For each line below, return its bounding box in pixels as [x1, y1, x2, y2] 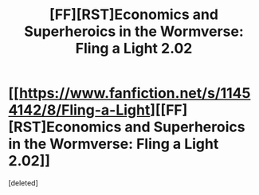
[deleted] [8, 177, 38, 188]
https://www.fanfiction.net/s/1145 [18, 84, 251, 103]
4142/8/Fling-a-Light [8, 101, 151, 119]
